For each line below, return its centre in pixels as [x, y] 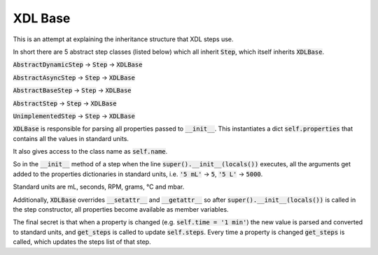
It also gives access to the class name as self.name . [90, 152]
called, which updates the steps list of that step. [82, 242]
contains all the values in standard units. [71, 138]
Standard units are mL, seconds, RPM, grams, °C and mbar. [99, 187]
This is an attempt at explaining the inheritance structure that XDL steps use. [123, 39]
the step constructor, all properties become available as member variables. [121, 210]
